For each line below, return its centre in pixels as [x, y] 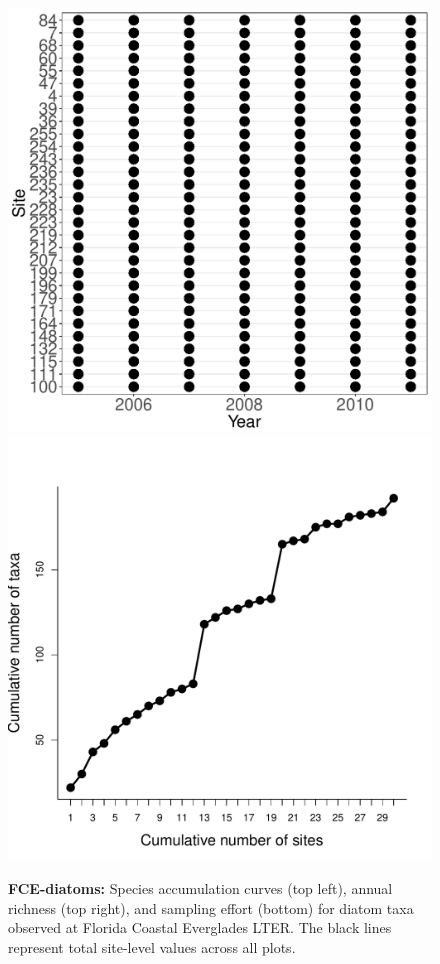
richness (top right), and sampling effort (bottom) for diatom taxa [211, 907]
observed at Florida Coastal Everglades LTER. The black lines [200, 927]
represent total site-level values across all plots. [152, 946]
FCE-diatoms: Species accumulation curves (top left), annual [200, 888]
